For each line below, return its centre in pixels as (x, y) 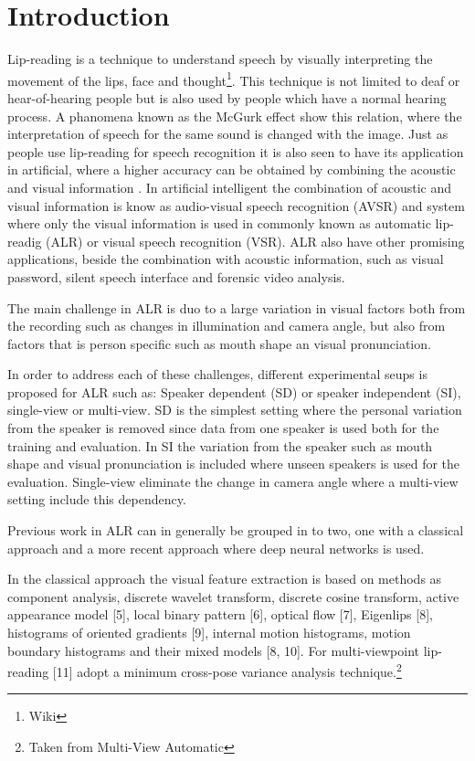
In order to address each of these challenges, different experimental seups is (217, 374)
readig (25, 241)
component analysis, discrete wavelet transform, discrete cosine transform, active (233, 596)
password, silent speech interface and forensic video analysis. (176, 276)
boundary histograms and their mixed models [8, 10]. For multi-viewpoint (213, 650)
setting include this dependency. (97, 499)
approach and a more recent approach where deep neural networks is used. (216, 548)
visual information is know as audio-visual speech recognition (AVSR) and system (236, 205)
